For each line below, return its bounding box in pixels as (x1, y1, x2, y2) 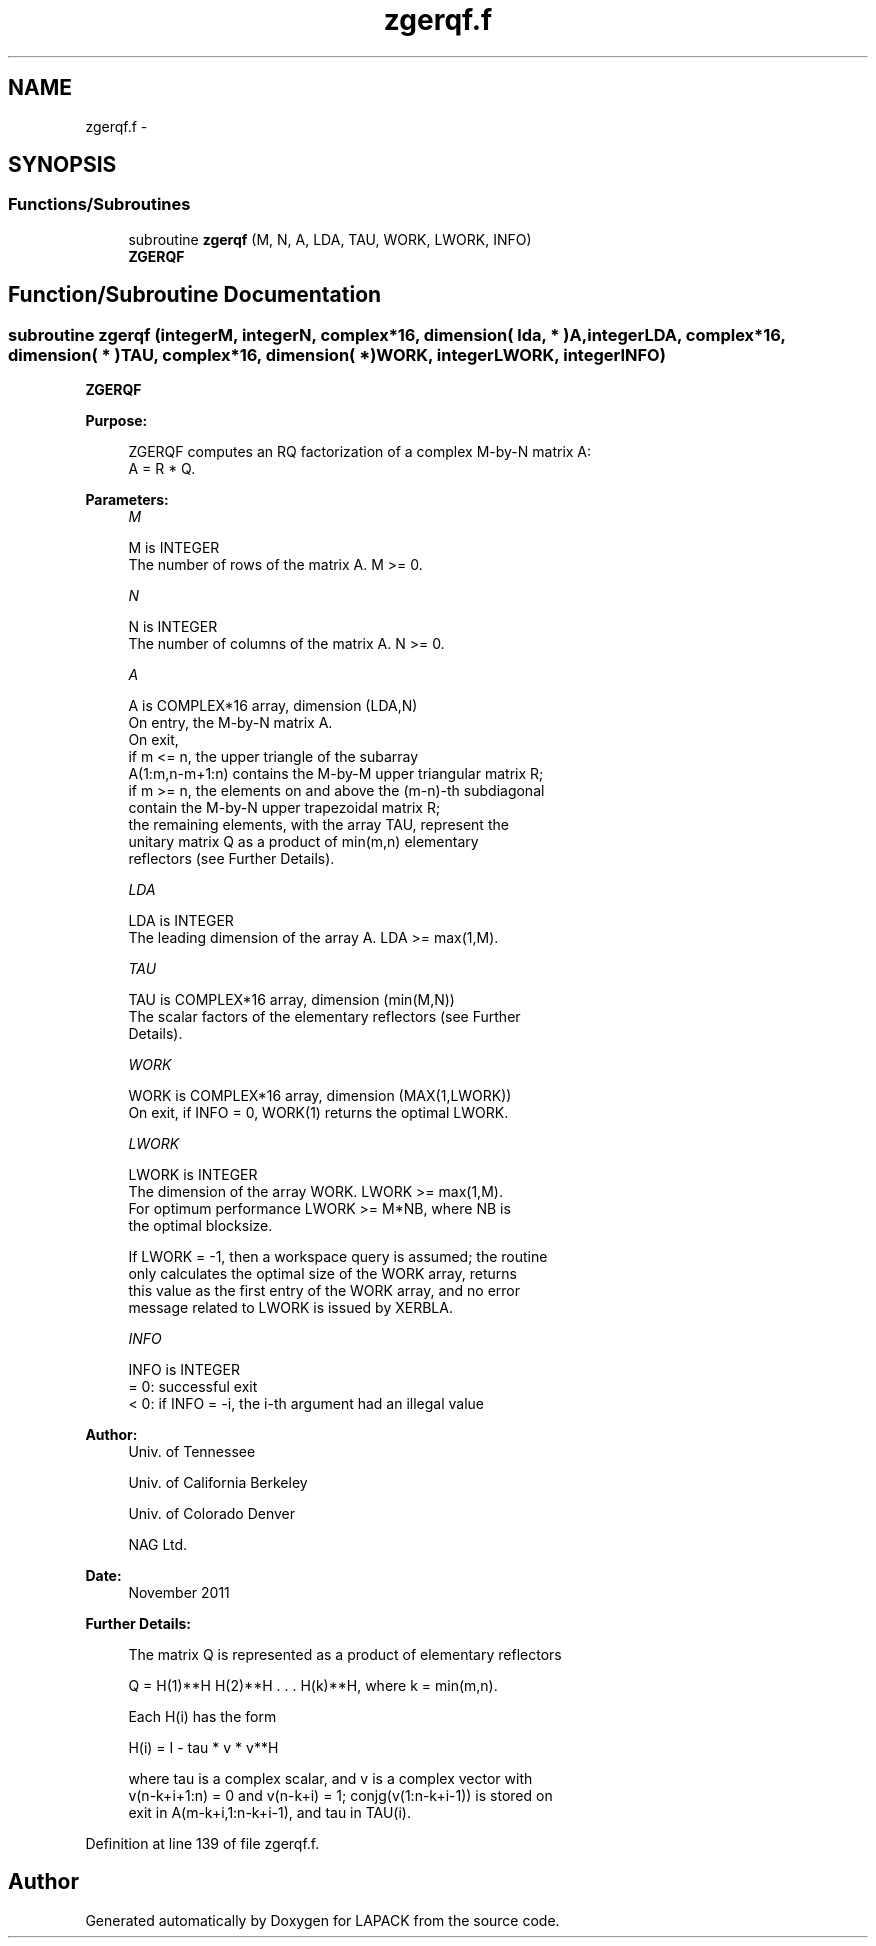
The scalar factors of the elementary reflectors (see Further (128, 1008, 521, 1026)
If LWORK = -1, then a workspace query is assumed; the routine (128, 1248, 548, 1266)
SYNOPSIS (8, 152, 117, 178)
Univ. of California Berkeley (128, 1474, 308, 1492)
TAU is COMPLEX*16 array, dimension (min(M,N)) (128, 991, 455, 1009)
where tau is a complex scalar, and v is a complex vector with (128, 1770, 533, 1788)
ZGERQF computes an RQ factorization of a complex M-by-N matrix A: (128, 443, 592, 461)
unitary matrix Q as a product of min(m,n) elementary (128, 833, 479, 851)
